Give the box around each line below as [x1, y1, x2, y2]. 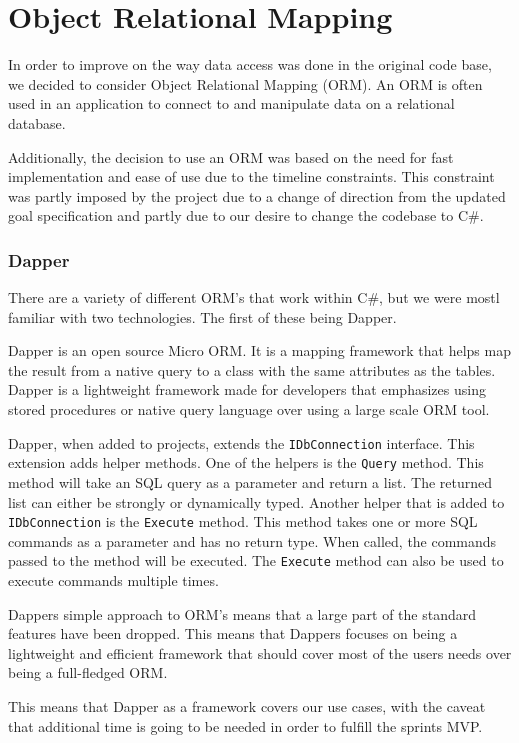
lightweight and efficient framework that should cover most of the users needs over [8, 642, 512, 663]
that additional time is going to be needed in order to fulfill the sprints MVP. [8, 715, 483, 736]
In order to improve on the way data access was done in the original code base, [8, 54, 492, 75]
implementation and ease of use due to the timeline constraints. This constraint [8, 166, 495, 187]
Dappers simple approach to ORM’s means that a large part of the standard [8, 603, 477, 624]
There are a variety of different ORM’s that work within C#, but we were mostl [8, 287, 500, 308]
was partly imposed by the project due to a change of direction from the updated [8, 185, 506, 206]
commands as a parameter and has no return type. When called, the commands [8, 530, 497, 551]
